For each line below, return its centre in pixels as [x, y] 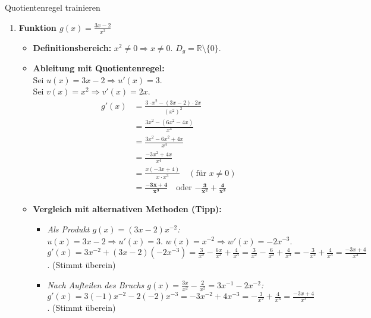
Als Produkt [68, 229]
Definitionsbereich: [72, 47]
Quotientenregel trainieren [53, 7]
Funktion [37, 27]
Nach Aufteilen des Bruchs [96, 284]
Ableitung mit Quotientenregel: [99, 68]
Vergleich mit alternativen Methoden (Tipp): [127, 209]
